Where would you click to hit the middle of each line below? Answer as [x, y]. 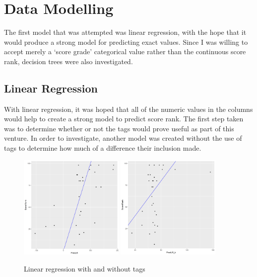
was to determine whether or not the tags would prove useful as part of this [119, 128]
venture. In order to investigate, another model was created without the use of [123, 138]
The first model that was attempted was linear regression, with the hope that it [125, 32]
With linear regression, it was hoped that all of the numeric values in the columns [128, 109]
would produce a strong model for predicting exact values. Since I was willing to [126, 42]
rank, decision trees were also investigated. [68, 61]
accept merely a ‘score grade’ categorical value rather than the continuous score [125, 51]
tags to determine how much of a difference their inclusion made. [103, 148]
